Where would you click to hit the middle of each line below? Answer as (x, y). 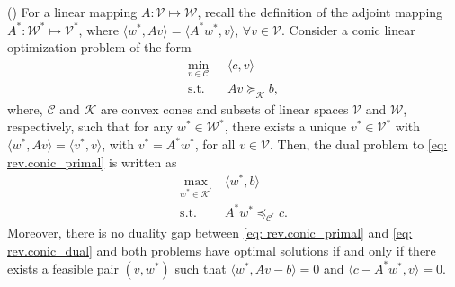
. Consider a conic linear (348, 29)
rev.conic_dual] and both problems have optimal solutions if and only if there (222, 251)
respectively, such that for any (90, 126)
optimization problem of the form (99, 47)
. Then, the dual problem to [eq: (359, 144)
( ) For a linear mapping (72, 12)
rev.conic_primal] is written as (92, 161)
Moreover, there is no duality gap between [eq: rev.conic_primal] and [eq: (210, 233)
